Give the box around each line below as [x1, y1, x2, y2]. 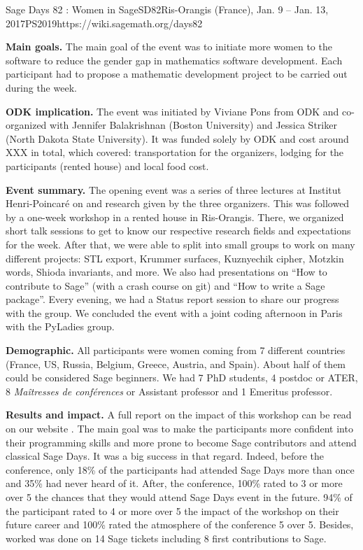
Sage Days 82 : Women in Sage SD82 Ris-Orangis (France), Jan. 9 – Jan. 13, [6, 2, 329, 16]
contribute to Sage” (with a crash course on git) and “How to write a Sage [6, 278, 325, 292]
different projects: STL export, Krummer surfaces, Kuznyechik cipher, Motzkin [6, 251, 344, 265]
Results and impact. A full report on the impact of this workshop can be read [6, 407, 352, 422]
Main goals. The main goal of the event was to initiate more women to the [6, 39, 332, 54]
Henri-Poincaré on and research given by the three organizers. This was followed [6, 196, 350, 211]
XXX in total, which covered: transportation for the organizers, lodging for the [6, 145, 344, 160]
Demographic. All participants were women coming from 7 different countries [6, 343, 346, 358]
